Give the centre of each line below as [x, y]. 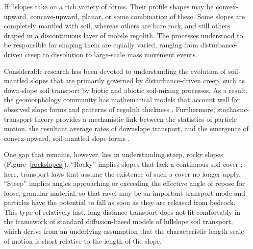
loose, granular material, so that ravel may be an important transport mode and [125, 192]
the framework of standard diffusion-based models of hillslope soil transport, [119, 221]
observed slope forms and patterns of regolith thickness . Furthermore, [110, 109]
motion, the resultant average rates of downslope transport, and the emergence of [126, 128]
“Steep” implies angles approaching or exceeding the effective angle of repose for [125, 183]
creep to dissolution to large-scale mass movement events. [111, 54]
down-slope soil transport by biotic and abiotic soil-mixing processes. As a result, [126, 90]
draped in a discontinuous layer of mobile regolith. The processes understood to [124, 35]
